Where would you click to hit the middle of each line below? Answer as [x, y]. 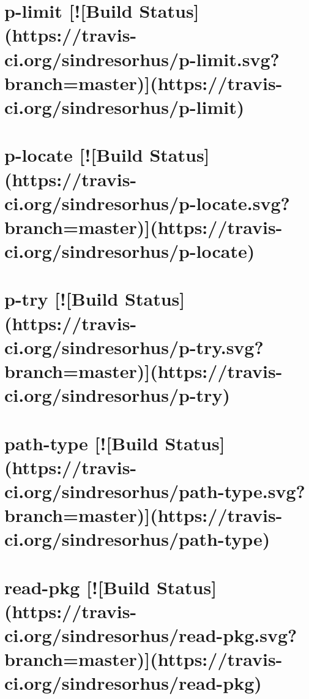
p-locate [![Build [74, 155]
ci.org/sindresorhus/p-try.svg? [134, 346]
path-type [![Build [81, 443]
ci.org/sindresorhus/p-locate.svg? [147, 202]
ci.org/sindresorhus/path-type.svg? [155, 490]
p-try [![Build [61, 299]
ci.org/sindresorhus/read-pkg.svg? [151, 635]
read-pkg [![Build [77, 587]
